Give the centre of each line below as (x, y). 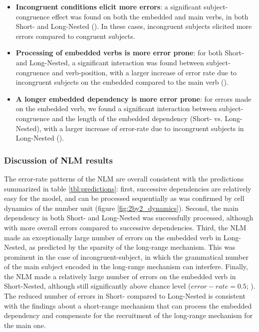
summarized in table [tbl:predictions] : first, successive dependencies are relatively (128, 188)
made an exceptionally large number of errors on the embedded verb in (113, 237)
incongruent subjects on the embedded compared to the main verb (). (122, 82)
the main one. (25, 325)
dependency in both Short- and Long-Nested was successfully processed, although (129, 218)
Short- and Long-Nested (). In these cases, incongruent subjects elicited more (134, 26)
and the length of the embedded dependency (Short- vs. (137, 118)
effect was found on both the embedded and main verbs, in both (150, 16)
